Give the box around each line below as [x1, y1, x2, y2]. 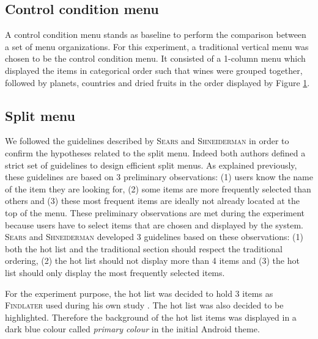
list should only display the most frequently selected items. [5, 266, 225, 279]
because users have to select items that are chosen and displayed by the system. [5, 218, 303, 231]
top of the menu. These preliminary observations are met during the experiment [5, 206, 305, 219]
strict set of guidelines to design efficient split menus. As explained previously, [5, 158, 297, 171]
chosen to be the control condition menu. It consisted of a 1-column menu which [5, 52, 306, 65]
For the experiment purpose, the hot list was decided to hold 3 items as [5, 286, 273, 299]
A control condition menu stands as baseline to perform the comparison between [5, 28, 306, 41]
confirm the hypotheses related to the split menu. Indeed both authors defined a [5, 146, 306, 159]
